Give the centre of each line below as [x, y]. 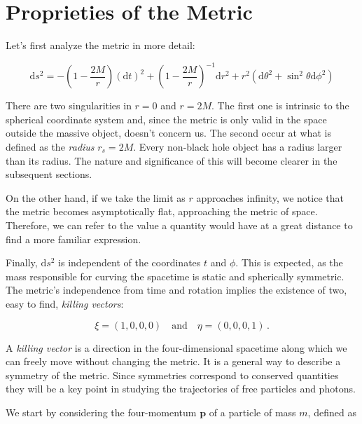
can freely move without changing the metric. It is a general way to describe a [173, 361]
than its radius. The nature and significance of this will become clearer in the [172, 160]
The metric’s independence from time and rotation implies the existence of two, [176, 290]
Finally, [22, 262]
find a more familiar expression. [74, 239]
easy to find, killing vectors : [65, 303]
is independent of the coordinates [130, 262]
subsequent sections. [49, 174]
